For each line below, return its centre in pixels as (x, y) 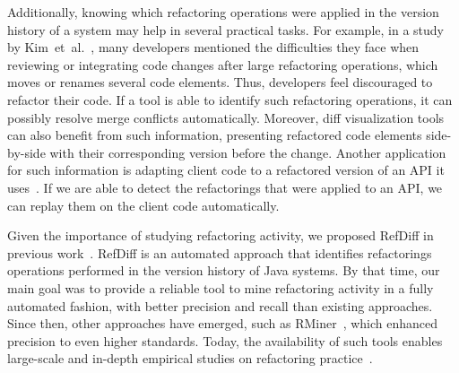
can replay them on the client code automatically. (143, 205)
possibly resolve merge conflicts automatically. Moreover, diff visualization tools (226, 117)
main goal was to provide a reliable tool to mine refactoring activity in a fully (221, 287)
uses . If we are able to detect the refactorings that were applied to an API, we (225, 187)
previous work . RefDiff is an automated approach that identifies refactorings (220, 252)
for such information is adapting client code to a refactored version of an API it (226, 170)
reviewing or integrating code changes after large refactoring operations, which (223, 64)
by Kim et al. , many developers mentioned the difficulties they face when (213, 47)
